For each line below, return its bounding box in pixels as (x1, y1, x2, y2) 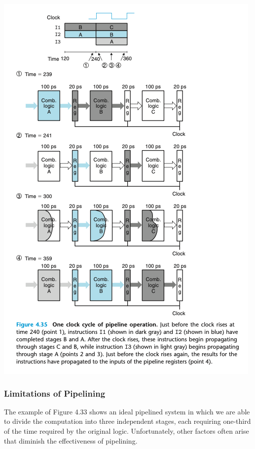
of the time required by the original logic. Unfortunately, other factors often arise (4, 426, 249, 436)
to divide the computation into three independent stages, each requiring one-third (4, 416, 251, 426)
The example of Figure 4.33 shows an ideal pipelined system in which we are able (4, 406, 250, 416)
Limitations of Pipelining (4, 387, 106, 399)
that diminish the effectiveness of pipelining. (4, 435, 138, 446)
